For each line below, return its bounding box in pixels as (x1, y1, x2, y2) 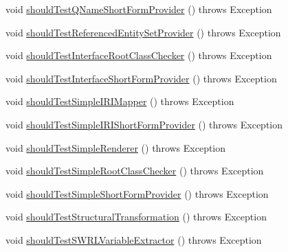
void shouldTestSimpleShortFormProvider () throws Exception (5, 186, 269, 201)
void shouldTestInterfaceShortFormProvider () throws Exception (5, 71, 277, 85)
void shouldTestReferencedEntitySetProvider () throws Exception (5, 25, 281, 39)
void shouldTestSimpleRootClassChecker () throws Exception (5, 163, 264, 178)
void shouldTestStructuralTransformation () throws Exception (5, 209, 267, 224)
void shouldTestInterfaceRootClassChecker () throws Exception (5, 48, 272, 62)
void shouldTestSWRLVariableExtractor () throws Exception (5, 232, 262, 247)
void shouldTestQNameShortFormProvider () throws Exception (5, 2, 272, 16)
